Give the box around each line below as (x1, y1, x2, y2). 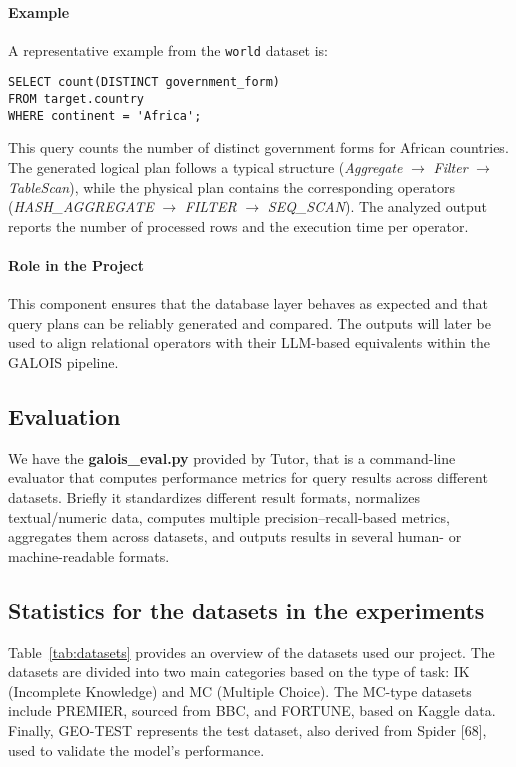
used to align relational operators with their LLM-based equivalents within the (8, 332, 490, 353)
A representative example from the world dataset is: (8, 39, 329, 60)
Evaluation (8, 400, 121, 431)
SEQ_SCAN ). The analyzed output (267, 196, 487, 217)
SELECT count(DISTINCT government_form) (8, 75, 281, 90)
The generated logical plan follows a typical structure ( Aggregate (8, 157, 403, 178)
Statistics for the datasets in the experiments (8, 594, 485, 625)
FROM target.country (8, 92, 145, 107)
